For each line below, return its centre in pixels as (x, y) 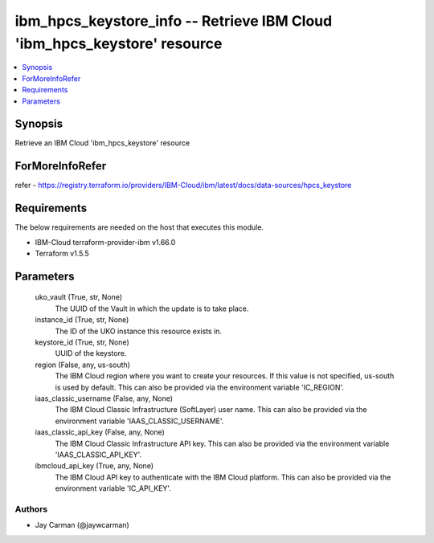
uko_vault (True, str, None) (79, 297)
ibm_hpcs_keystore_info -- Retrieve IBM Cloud (174, 21)
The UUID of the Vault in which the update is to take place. (152, 308)
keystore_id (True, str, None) (82, 342)
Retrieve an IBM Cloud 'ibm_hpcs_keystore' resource (102, 143)
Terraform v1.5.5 (62, 254)
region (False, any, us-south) (82, 365)
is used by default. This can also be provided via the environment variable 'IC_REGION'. (200, 387)
